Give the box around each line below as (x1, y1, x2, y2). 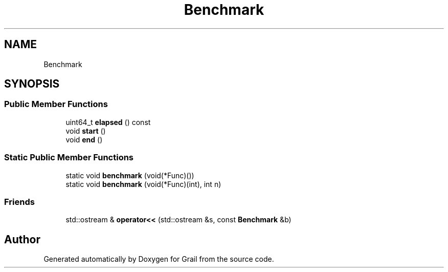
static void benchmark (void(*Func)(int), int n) (65, 179, 221, 189)
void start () (65, 126, 106, 135)
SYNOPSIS (4, 77, 60, 91)
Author (4, 233, 40, 246)
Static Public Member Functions (4, 152, 134, 163)
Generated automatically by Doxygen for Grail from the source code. (43, 255, 274, 264)
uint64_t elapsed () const (65, 117, 151, 127)
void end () (65, 135, 103, 144)
